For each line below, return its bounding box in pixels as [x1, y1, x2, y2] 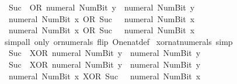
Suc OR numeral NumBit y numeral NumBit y [8, 1, 195, 13]
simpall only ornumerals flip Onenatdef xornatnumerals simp [4, 35, 233, 47]
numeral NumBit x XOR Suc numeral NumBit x [8, 69, 201, 82]
